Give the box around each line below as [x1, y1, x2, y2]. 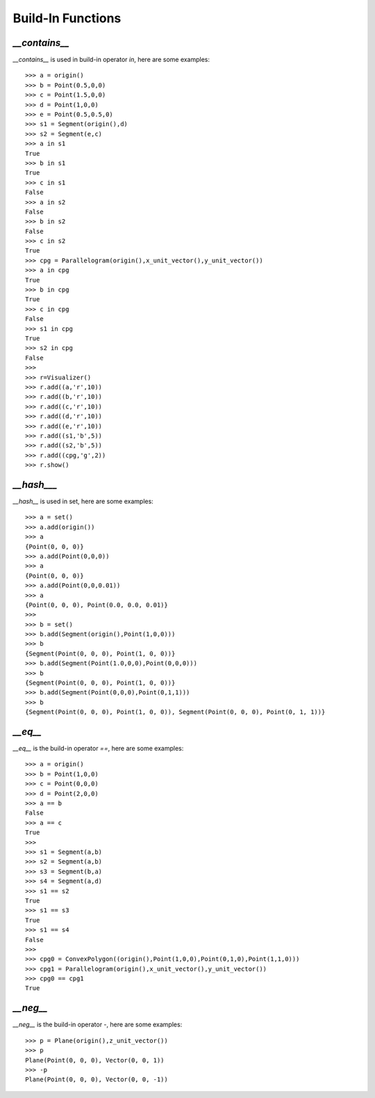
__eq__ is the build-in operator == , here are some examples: [12, 745, 184, 753]
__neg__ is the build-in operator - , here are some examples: [12, 1020, 183, 1029]
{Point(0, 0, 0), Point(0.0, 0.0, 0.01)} [25, 600, 168, 609]
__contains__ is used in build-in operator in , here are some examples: [12, 56, 210, 64]
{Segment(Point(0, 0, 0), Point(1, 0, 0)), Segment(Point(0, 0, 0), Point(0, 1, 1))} [25, 708, 326, 716]
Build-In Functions [12, 10, 122, 26]
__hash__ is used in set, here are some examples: [12, 497, 154, 505]
